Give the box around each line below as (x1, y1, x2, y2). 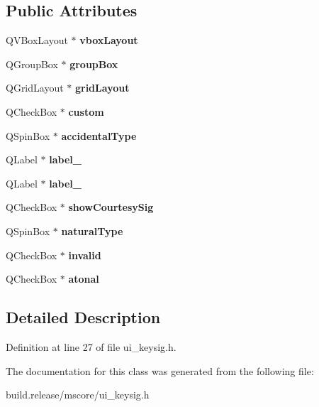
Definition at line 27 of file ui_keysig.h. (6, 339, 177, 354)
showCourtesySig (68, 200, 154, 215)
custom (68, 104, 104, 119)
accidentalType (61, 128, 137, 143)
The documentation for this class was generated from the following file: (6, 363, 314, 378)
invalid (68, 247, 101, 262)
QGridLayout (6, 80, 64, 95)
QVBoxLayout (6, 33, 68, 48)
